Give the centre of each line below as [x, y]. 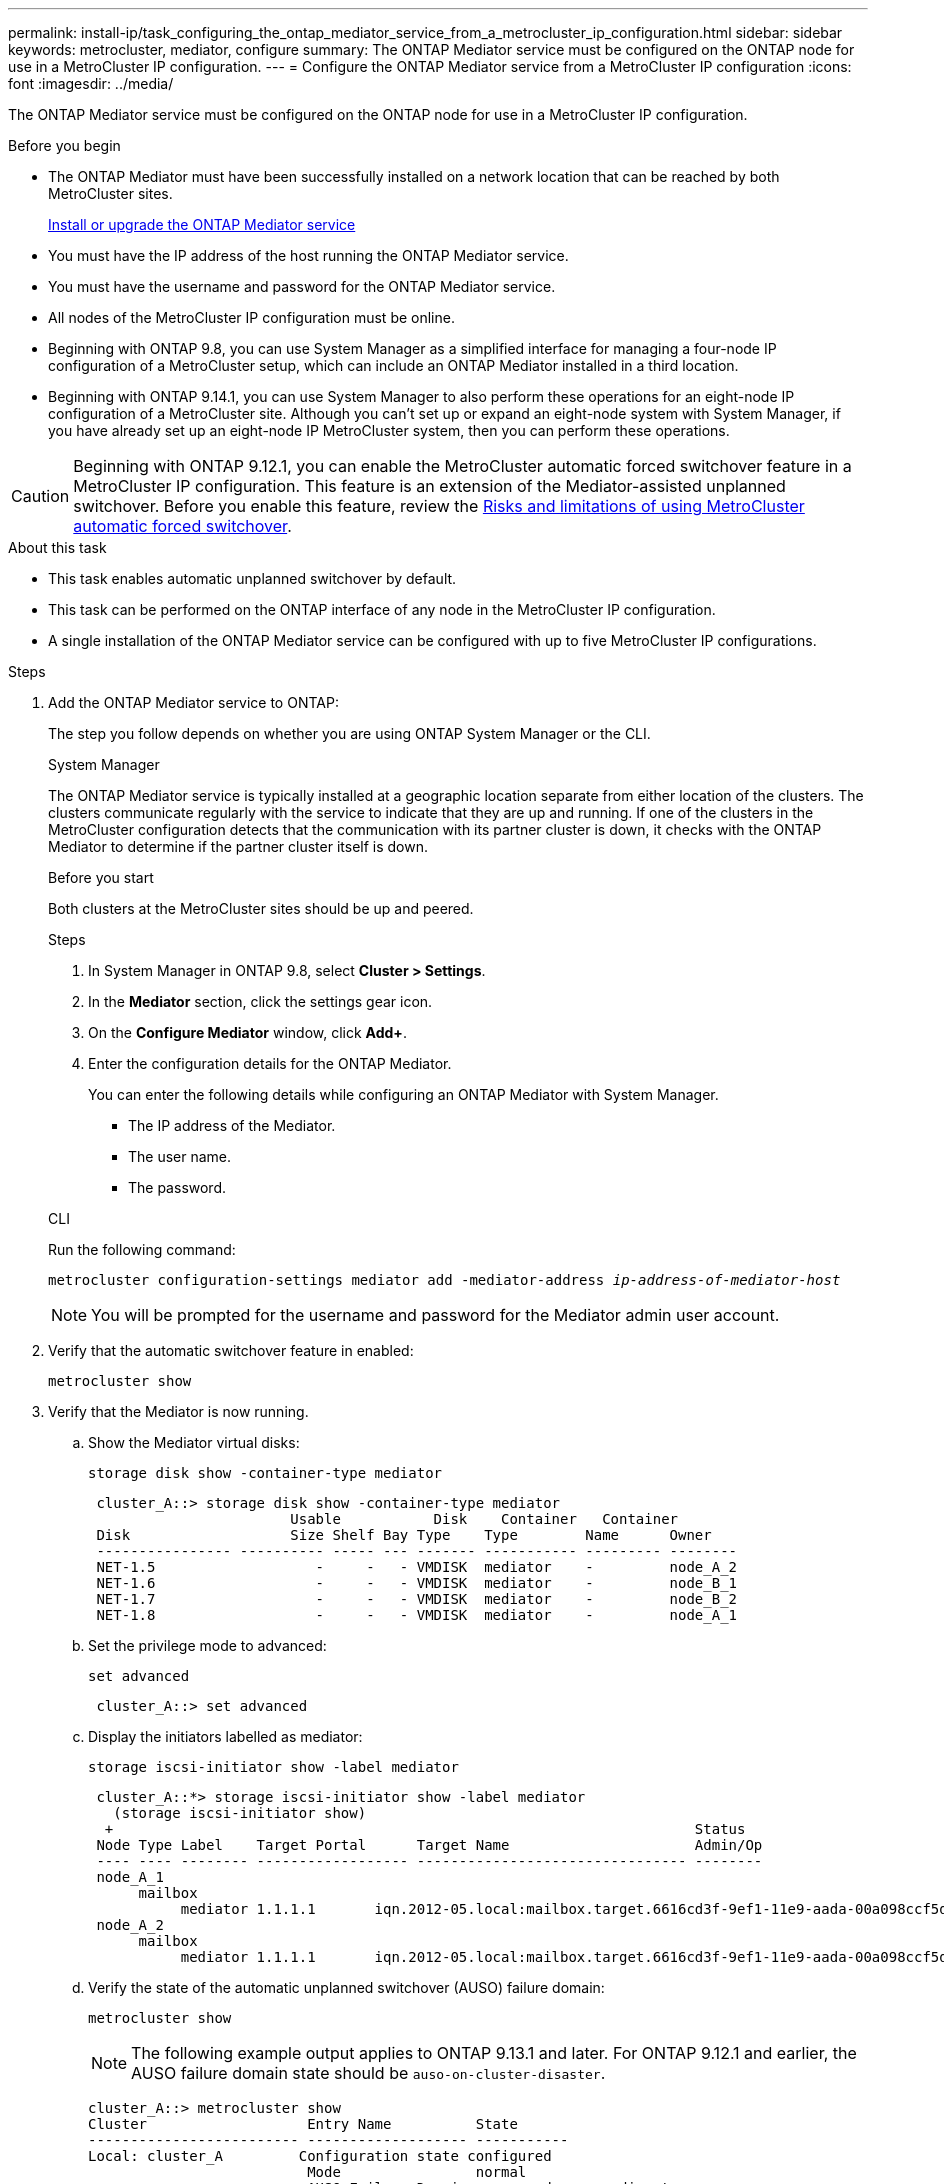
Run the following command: [142, 1249]
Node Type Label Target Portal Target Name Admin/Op [429, 1845]
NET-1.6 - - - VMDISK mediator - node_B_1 [417, 1583]
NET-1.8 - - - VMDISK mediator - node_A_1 [417, 1615]
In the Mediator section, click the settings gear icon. [260, 1001]
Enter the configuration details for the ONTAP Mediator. [270, 1063]
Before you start [101, 877]
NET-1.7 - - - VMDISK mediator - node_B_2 [417, 1599]
